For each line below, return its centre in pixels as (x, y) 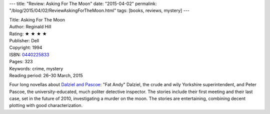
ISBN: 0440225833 (29, 54)
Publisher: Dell (24, 40)
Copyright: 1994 (26, 48)
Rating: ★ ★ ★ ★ (28, 34)
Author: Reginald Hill (30, 27)
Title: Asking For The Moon (37, 19)
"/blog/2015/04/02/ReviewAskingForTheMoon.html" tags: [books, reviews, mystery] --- (99, 10)
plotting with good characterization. (46, 106)
